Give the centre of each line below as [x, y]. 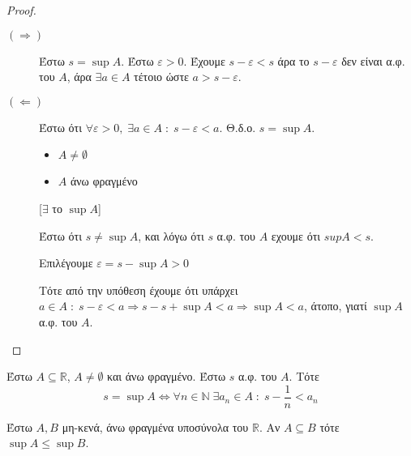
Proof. [21, 10]
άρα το [293, 60]
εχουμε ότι [296, 235]
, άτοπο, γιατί [336, 306]
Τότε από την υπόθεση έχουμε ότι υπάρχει [139, 290]
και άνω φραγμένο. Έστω [167, 376]
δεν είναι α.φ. [373, 60]
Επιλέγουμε [66, 263]
